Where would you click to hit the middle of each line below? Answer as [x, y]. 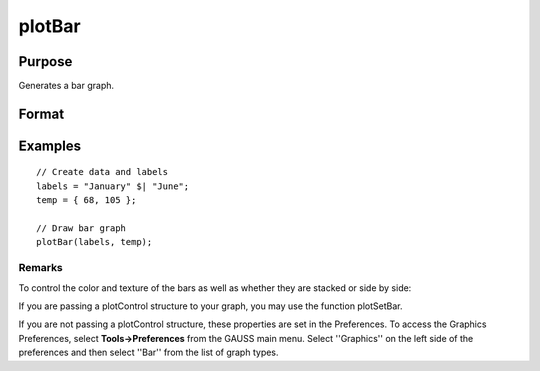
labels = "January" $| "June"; [113, 186]
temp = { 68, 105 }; [86, 200]
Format [41, 113]
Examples [50, 145]
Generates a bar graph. [66, 86]
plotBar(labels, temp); [94, 242]
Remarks [41, 268]
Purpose [45, 61]
